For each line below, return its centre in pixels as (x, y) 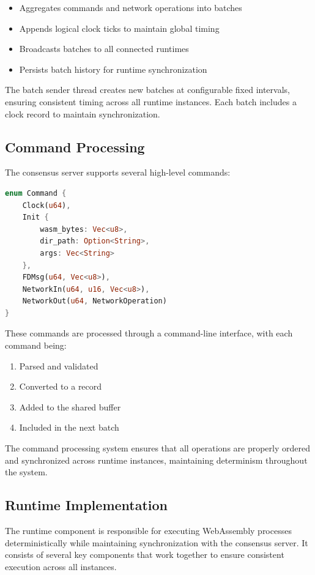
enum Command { (36, 193)
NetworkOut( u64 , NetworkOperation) (94, 301)
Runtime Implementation (87, 505)
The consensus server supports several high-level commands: (118, 172)
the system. (26, 472)
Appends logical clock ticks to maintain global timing (119, 28)
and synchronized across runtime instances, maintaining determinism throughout (156, 460)
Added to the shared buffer (70, 406)
